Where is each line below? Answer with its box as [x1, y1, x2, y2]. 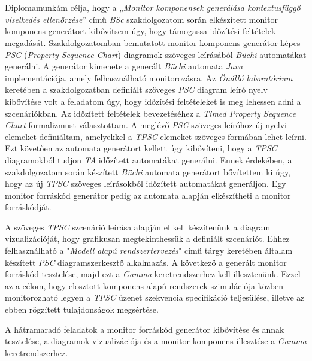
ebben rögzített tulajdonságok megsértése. [5, 303, 159, 316]
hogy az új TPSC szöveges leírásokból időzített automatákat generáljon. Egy [5, 177, 286, 190]
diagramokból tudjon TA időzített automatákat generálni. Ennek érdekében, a [5, 153, 292, 166]
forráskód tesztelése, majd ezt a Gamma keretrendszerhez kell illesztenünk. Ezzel [5, 268, 301, 280]
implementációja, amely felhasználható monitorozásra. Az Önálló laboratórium [5, 71, 293, 84]
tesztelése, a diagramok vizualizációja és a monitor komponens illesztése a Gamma [5, 335, 307, 347]
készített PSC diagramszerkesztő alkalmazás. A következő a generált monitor [5, 256, 287, 268]
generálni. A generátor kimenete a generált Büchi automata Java [5, 60, 243, 72]
